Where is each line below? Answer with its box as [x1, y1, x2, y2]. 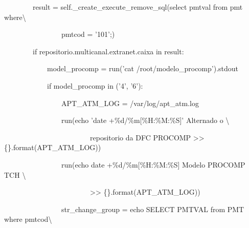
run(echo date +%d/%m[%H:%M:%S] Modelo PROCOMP [61, 159, 245, 170]
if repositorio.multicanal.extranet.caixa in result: [32, 46, 184, 56]
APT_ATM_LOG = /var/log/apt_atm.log [61, 97, 199, 108]
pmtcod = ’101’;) [61, 29, 115, 39]
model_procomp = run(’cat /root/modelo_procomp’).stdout [47, 63, 239, 74]
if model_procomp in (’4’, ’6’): [47, 80, 143, 91]
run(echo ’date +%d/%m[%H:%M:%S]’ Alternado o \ [61, 115, 230, 126]
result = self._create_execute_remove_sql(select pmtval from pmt [32, 2, 243, 12]
